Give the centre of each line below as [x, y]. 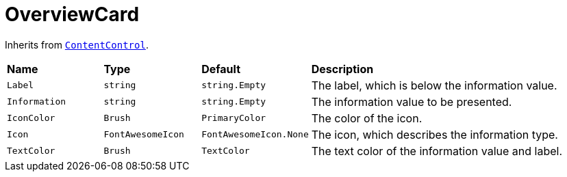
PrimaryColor [234, 118]
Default [221, 69]
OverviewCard [72, 14]
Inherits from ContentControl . [77, 44]
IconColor [31, 118]
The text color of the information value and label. [437, 151]
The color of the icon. [367, 118]
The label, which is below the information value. [434, 85]
